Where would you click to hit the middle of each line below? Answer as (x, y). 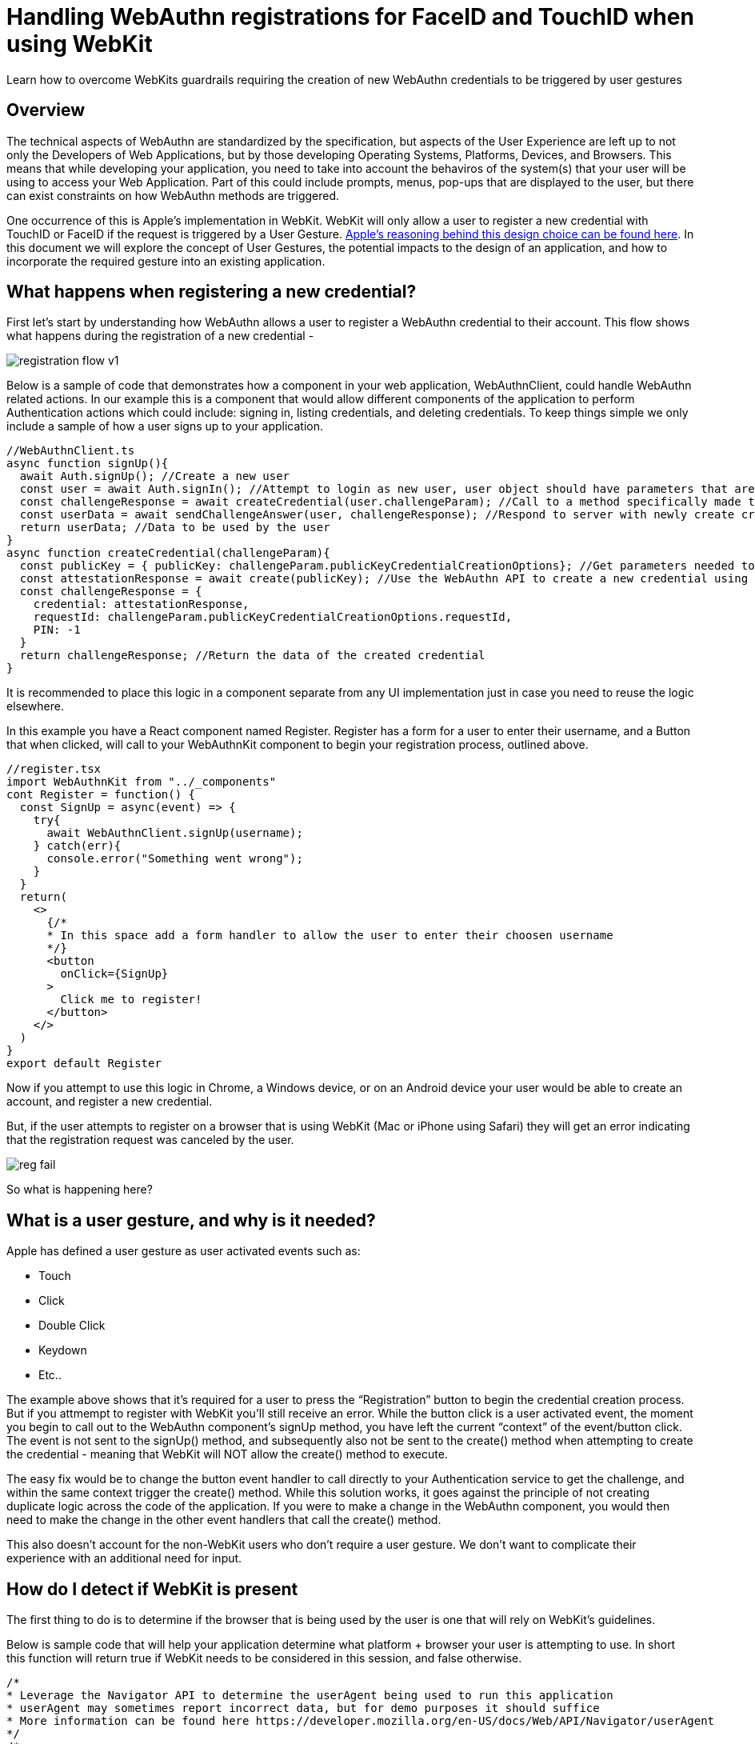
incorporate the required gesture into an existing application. (166, 261)
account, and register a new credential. (110, 1102)
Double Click (72, 1326)
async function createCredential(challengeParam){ (168, 553)
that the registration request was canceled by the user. (150, 1140)
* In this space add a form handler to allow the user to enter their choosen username (330, 936)
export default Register (84, 1064)
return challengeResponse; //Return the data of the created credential (252, 656)
